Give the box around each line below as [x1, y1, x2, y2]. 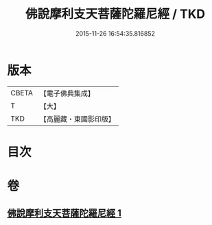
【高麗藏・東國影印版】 [39, 114, 115, 123]
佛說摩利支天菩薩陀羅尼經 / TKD [25, 6, 206, 22]
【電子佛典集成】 [39, 88, 95, 98]
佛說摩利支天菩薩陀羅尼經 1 [7, 207, 122, 220]
